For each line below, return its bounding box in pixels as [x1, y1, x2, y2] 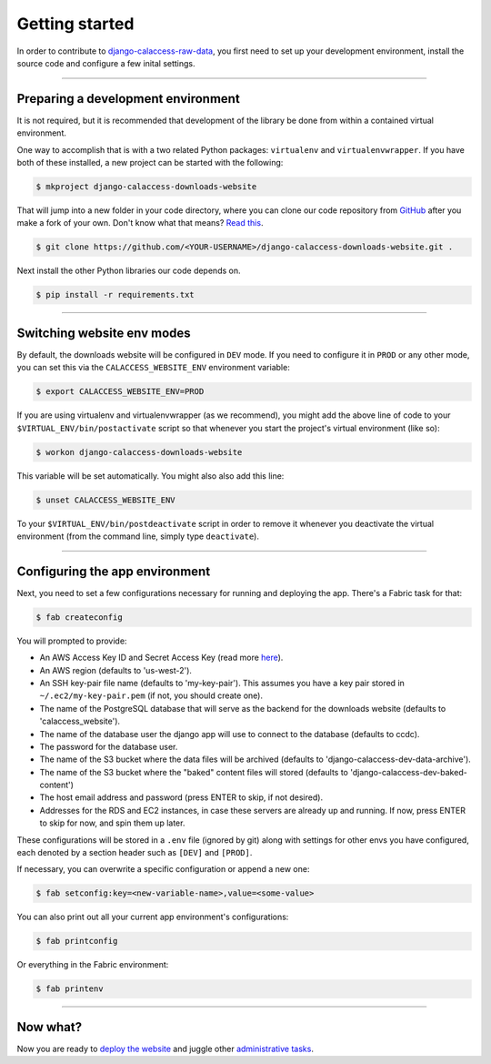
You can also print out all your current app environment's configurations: [16, 911, 289, 923]
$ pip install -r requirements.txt [35, 289, 195, 300]
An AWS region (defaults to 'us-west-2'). [39, 664, 193, 675]
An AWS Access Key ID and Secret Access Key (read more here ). [39, 652, 284, 664]
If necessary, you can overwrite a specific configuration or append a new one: [16, 864, 310, 875]
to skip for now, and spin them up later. [39, 817, 185, 828]
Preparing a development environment [16, 91, 240, 106]
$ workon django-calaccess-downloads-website [35, 447, 243, 457]
